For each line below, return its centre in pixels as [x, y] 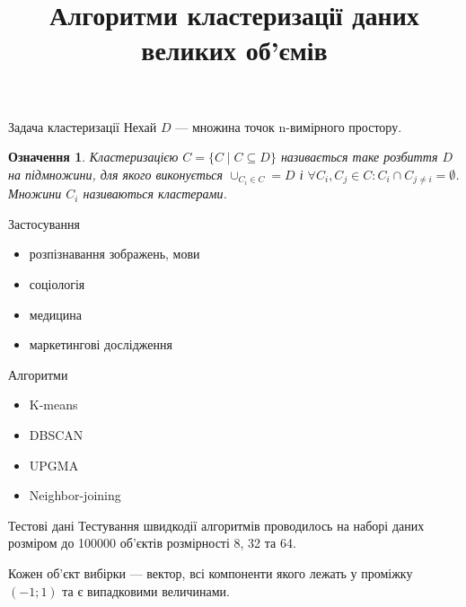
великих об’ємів [234, 50]
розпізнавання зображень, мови [114, 254]
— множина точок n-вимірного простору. [289, 126]
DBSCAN [56, 434]
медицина [55, 314]
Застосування [44, 223]
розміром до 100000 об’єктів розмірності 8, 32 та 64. [152, 543]
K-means [53, 405]
